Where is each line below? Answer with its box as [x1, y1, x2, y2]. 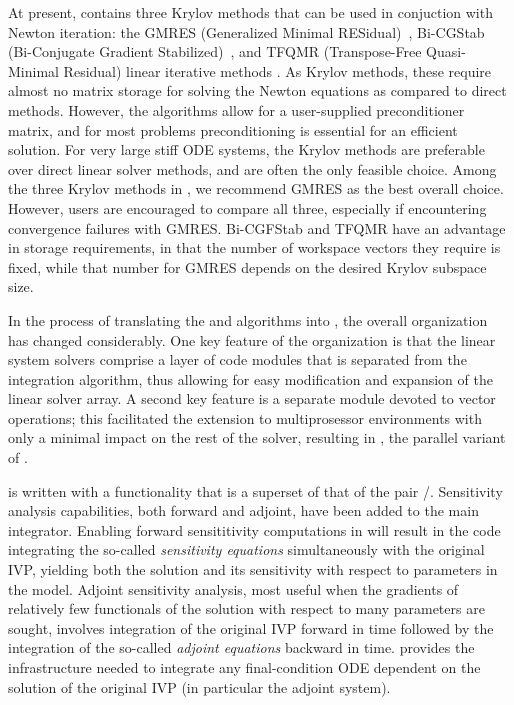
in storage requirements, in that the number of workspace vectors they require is [8, 237, 501, 258]
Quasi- [426, 41, 466, 62]
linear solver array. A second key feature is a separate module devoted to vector [8, 388, 496, 409]
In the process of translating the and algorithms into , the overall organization [8, 309, 488, 330]
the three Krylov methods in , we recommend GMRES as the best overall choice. [8, 178, 504, 199]
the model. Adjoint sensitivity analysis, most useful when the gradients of [8, 578, 459, 599]
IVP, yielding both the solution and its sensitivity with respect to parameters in [8, 559, 498, 580]
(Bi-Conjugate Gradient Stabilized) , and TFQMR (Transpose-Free [8, 41, 422, 62]
